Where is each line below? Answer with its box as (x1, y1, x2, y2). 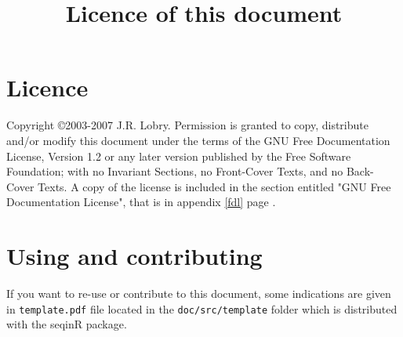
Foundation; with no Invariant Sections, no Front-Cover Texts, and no (6, 163, 343, 179)
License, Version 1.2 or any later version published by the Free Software (6, 147, 351, 164)
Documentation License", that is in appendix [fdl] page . (6, 194, 276, 210)
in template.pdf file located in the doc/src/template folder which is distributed (6, 300, 398, 317)
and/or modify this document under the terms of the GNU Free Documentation (6, 132, 390, 148)
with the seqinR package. (6, 316, 127, 332)
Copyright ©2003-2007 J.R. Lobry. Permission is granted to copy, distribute (6, 117, 369, 133)
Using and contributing (6, 240, 263, 272)
